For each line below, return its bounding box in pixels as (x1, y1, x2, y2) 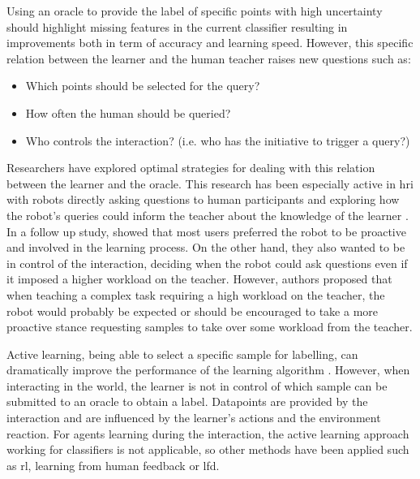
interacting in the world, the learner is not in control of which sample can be (6, 377, 388, 394)
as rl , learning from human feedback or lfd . (6, 456, 220, 473)
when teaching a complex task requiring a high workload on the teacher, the (6, 286, 385, 303)
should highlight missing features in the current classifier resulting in (6, 18, 348, 35)
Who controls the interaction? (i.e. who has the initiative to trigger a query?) (25, 132, 410, 149)
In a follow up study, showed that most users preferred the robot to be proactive (6, 222, 406, 239)
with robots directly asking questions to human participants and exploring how (6, 191, 400, 208)
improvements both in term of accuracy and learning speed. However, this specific (6, 34, 414, 51)
